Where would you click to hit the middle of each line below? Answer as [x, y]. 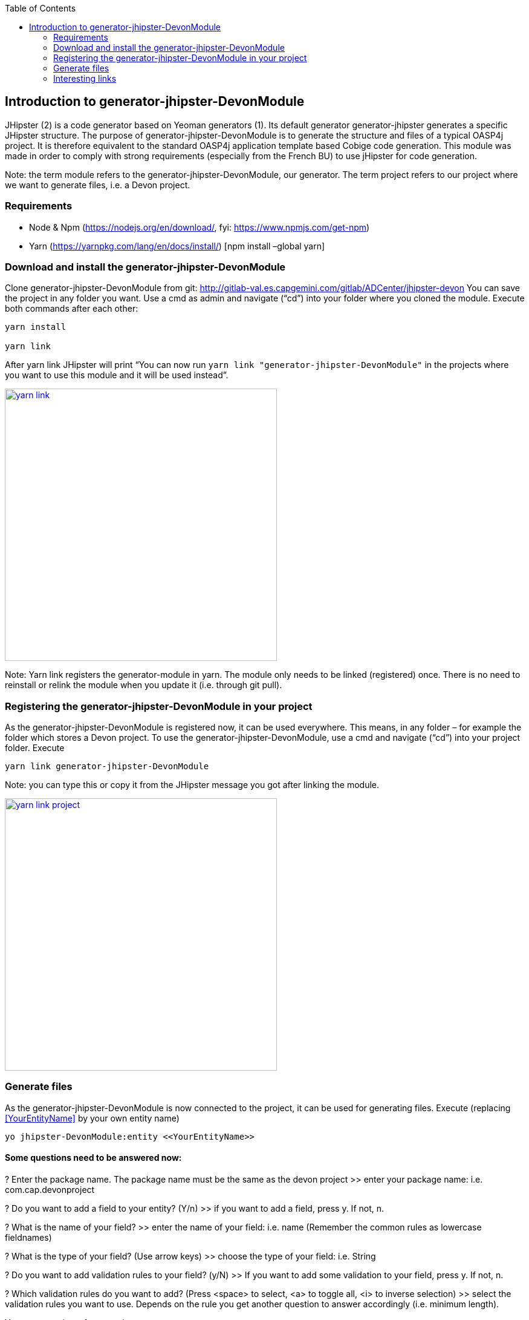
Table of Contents [41, 8]
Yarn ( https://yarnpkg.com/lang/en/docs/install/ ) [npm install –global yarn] [177, 246]
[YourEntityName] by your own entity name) [92, 1118]
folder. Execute [35, 748]
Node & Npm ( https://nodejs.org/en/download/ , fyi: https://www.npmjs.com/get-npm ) [200, 227]
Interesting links [85, 78]
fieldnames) [28, 1238]
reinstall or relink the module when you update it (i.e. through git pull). [144, 685]
